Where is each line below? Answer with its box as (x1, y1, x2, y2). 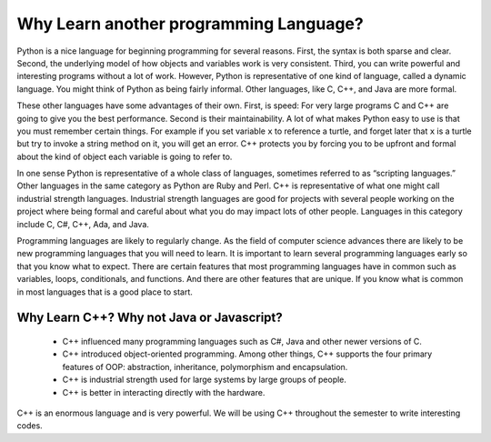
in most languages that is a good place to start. (16, 286, 193, 297)
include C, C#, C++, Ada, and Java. (16, 218, 150, 229)
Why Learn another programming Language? (16, 14, 364, 34)
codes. (16, 420, 43, 431)
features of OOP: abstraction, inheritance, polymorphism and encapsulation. (62, 361, 348, 372)
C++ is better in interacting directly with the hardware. (62, 387, 266, 397)
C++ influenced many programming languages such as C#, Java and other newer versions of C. (62, 336, 423, 347)
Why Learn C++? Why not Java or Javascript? (16, 310, 284, 326)
